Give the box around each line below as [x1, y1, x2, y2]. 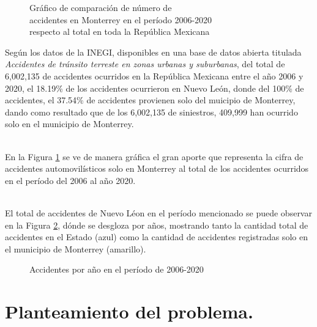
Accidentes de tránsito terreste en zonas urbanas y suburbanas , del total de [5, 57, 285, 70]
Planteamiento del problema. [5, 299, 253, 324]
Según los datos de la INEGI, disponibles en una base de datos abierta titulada [5, 45, 302, 58]
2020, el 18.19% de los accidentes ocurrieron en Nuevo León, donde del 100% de [5, 81, 304, 94]
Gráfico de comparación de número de [29, 1, 172, 13]
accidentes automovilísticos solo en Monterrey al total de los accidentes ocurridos [5, 162, 309, 175]
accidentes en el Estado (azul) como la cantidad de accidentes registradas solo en [5, 230, 308, 243]
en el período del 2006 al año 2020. [5, 174, 136, 186]
